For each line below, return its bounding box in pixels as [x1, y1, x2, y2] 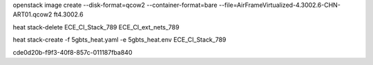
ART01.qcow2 [12, 10, 52, 18]
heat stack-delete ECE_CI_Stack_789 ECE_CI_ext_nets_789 [12, 23, 180, 31]
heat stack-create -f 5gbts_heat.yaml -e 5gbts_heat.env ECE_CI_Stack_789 [12, 36, 227, 44]
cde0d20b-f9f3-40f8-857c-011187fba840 [12, 48, 133, 56]
